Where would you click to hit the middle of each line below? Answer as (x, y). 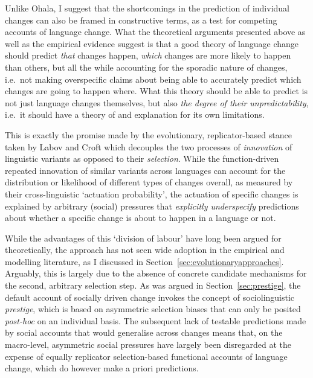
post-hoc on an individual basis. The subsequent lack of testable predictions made (156, 320)
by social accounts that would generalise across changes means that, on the (144, 332)
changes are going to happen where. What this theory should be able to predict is (156, 91)
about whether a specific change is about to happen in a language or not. (140, 218)
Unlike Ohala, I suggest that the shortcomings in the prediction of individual (147, 8)
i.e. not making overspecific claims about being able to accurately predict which (153, 79)
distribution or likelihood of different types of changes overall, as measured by (149, 182)
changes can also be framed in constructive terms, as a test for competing (141, 20)
